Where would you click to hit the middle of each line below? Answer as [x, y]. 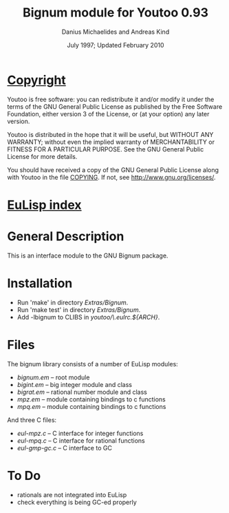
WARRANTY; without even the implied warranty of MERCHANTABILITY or [111, 142]
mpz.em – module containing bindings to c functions [91, 399]
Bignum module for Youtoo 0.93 [116, 13]
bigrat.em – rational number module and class [82, 392]
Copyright [37, 80]
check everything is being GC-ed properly [77, 502]
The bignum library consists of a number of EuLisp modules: [93, 364]
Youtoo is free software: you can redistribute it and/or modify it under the [111, 99]
